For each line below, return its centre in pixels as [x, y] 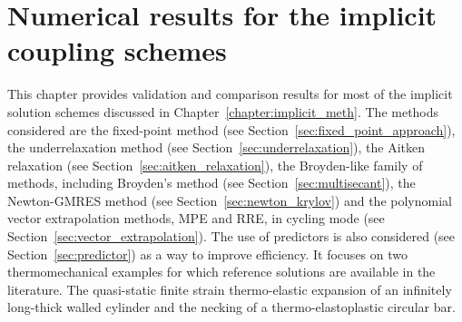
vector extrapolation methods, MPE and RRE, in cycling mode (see [196, 218]
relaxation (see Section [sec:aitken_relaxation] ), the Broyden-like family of [215, 165]
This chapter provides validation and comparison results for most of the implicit [230, 94]
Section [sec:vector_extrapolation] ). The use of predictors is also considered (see [231, 236]
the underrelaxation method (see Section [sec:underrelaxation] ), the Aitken [216, 147]
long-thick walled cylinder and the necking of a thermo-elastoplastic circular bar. [231, 307]
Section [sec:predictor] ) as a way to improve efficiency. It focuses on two [207, 254]
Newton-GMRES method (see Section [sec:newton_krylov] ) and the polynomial [230, 200]
